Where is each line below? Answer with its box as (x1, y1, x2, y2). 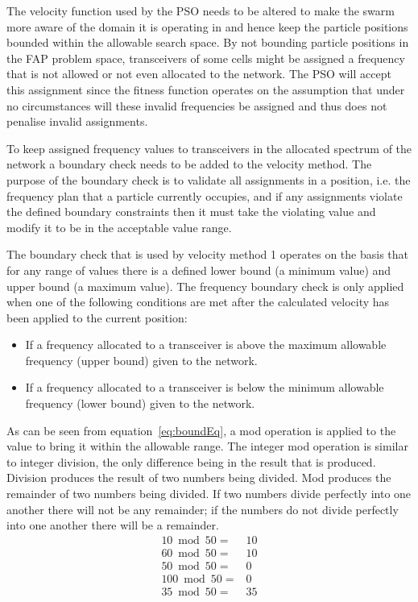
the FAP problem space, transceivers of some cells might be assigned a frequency (6, 49, 405, 66)
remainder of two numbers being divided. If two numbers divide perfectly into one (6, 485, 412, 502)
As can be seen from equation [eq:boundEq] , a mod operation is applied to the (6, 421, 396, 438)
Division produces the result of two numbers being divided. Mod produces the (6, 469, 391, 486)
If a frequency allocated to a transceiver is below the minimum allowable (25, 379, 384, 396)
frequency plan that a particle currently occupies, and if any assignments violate (6, 187, 403, 204)
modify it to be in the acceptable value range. (6, 218, 232, 235)
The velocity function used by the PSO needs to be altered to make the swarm (6, 2, 395, 19)
